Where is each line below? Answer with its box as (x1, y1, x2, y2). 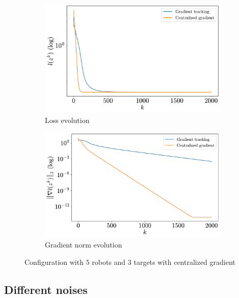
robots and (92, 256, 126, 267)
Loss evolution (45, 114, 90, 125)
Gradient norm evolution (45, 239, 122, 250)
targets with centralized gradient (134, 256, 235, 267)
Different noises (4, 281, 88, 297)
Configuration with (24, 256, 84, 267)
